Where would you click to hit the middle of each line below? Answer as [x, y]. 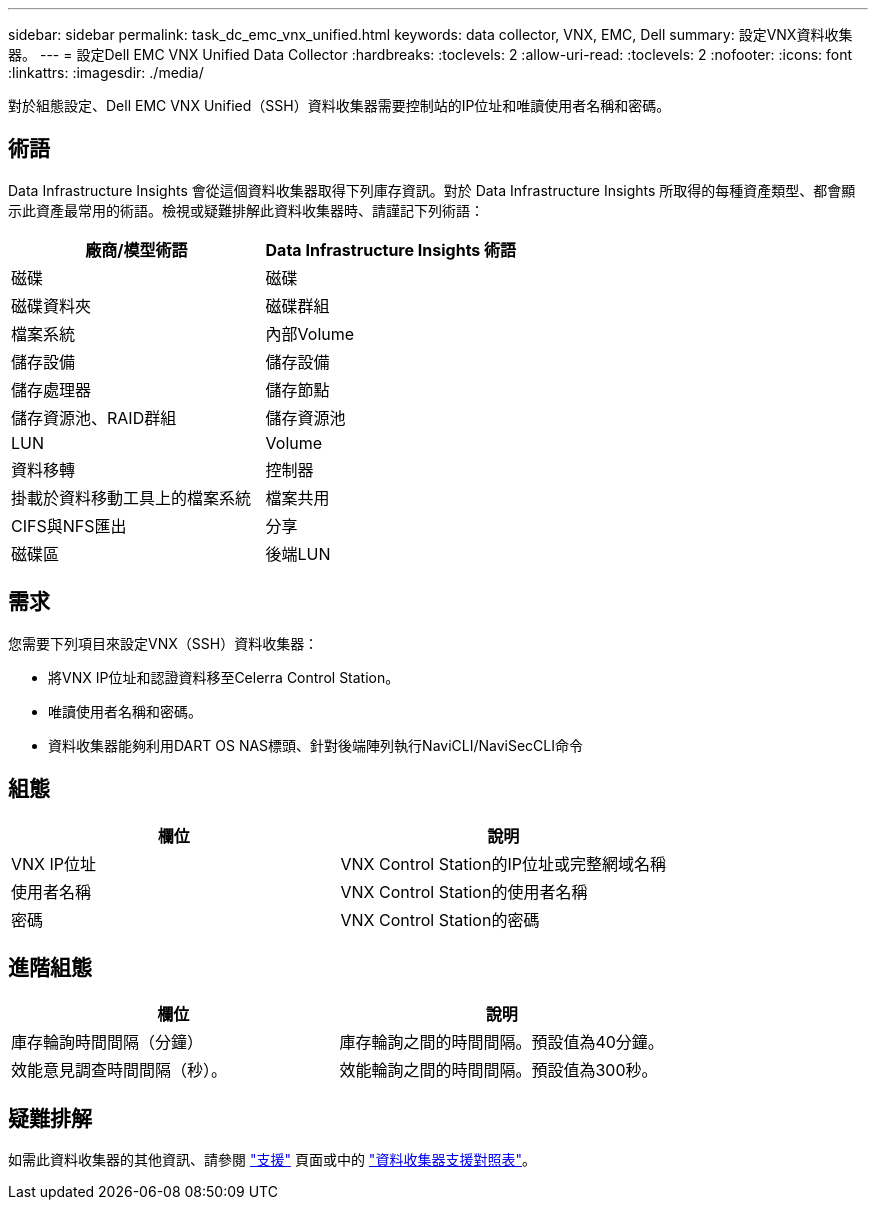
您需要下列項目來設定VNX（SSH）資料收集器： [163, 643]
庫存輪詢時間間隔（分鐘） [107, 1042]
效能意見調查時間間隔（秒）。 [119, 1070]
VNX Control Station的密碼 [440, 919]
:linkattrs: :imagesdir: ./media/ [106, 72]
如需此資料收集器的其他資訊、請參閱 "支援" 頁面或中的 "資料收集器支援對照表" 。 [272, 1160]
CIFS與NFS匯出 [69, 525]
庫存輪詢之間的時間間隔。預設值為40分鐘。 [501, 1042]
